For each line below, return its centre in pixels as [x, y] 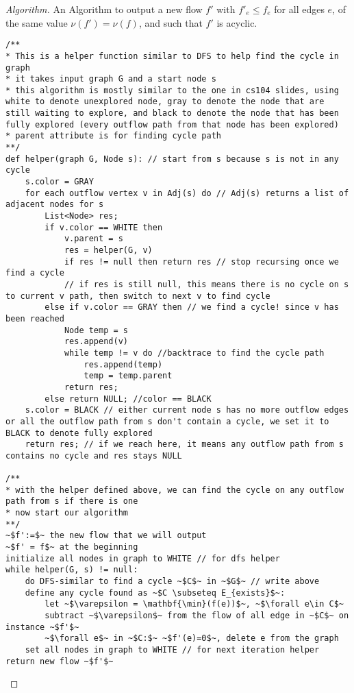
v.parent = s [93, 239]
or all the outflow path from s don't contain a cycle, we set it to [167, 421]
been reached [35, 318]
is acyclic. [237, 22]
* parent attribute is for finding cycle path [113, 136]
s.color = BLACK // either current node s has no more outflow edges [187, 410]
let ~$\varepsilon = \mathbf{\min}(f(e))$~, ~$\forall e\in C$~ [194, 604]
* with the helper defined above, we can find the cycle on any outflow [175, 490]
